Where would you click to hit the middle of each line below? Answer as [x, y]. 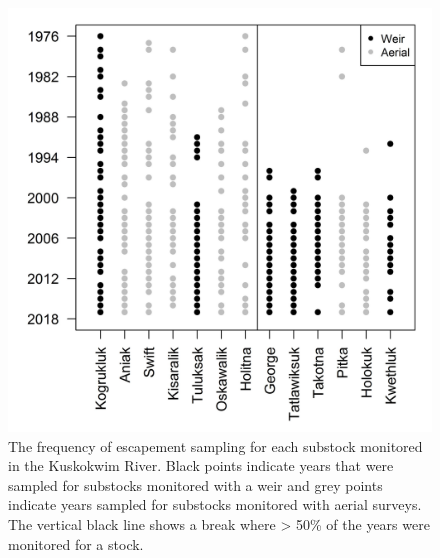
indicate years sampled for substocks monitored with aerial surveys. [215, 504]
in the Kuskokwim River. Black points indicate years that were [201, 465]
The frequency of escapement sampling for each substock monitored [215, 445]
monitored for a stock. [76, 543]
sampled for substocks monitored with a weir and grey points [195, 484]
